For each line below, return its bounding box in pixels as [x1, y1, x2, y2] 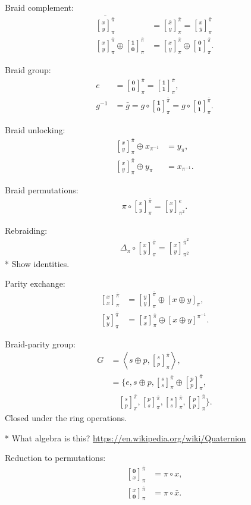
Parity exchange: [5, 277, 65, 290]
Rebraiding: [5, 224, 48, 236]
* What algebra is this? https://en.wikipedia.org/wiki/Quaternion [5, 431, 246, 444]
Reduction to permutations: [5, 451, 106, 464]
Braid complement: [5, 1, 74, 13]
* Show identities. [5, 257, 70, 269]
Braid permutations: [5, 184, 79, 196]
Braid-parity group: [5, 337, 76, 350]
